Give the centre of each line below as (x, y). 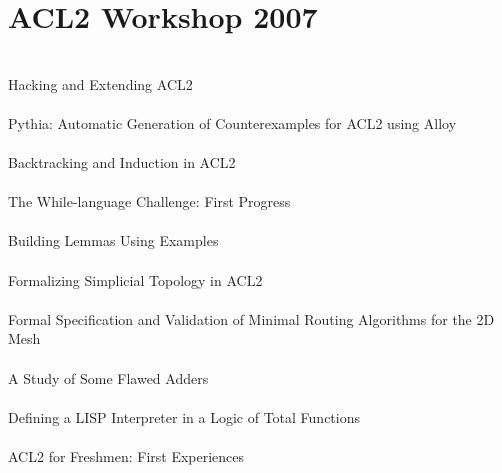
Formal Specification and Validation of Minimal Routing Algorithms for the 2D (251, 318)
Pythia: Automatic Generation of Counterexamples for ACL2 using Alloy (232, 122)
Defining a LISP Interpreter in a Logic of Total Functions (184, 416)
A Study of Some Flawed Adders (108, 377)
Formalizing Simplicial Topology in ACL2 (135, 279)
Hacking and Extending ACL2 (100, 83)
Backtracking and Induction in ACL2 (122, 162)
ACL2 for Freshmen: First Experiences (126, 456)
